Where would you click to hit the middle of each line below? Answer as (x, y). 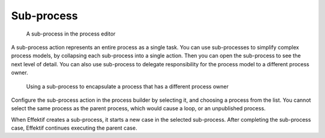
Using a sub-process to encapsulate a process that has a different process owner (127, 86)
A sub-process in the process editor (71, 34)
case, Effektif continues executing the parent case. (74, 128)
